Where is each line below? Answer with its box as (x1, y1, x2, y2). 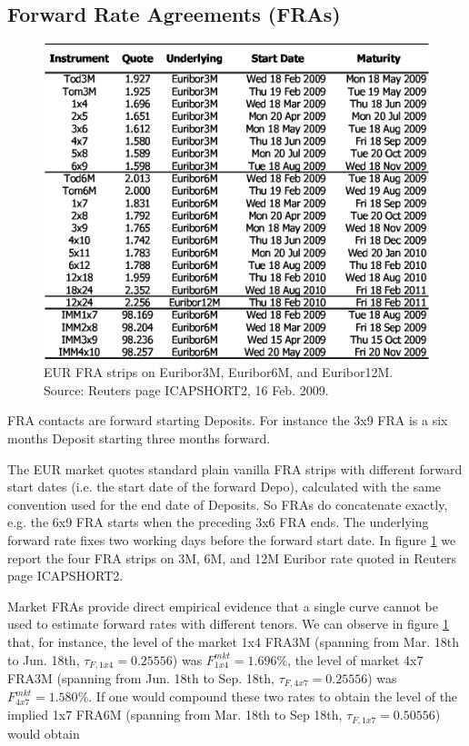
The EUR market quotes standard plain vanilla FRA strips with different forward (7, 459, 463, 478)
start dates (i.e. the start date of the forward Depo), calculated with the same (7, 477, 442, 496)
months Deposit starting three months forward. (7, 429, 271, 448)
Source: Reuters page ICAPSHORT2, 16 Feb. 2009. (44, 380, 329, 399)
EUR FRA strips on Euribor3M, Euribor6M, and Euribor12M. (44, 363, 394, 382)
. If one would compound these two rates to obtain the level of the (88, 687, 458, 706)
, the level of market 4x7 (287, 650, 424, 669)
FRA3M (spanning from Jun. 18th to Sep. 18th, (7, 669, 274, 688)
